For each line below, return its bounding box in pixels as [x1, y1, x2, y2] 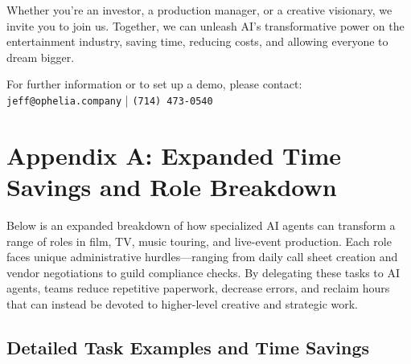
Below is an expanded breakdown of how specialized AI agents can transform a [6, 216, 396, 233]
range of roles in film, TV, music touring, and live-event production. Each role [6, 232, 392, 249]
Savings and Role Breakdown [6, 170, 337, 202]
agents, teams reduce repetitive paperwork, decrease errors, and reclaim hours [6, 280, 390, 297]
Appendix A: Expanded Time [6, 138, 341, 171]
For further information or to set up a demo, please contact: [6, 76, 302, 92]
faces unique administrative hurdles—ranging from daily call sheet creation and [6, 248, 398, 265]
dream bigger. [6, 48, 75, 65]
